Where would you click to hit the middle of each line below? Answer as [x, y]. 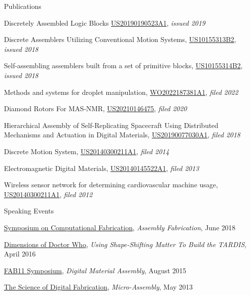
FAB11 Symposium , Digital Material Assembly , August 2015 [95, 270]
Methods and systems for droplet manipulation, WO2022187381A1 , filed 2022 [121, 92]
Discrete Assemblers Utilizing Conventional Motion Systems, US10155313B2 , [120, 39]
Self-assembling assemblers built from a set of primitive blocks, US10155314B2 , [123, 65]
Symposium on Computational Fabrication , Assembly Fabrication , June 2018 [120, 227]
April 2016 [20, 254]
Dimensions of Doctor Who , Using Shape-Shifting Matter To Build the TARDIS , [125, 244]
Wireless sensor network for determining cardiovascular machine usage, [111, 185]
